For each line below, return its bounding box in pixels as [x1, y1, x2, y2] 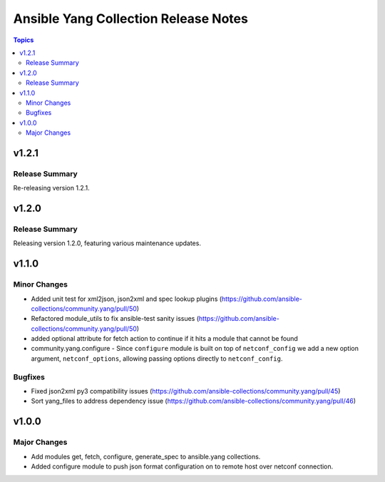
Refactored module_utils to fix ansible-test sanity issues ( [31, 314, 200, 323]
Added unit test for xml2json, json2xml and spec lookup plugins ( [31, 294, 222, 303]
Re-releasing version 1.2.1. [13, 184, 90, 193]
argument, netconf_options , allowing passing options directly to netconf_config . [31, 354, 283, 363]
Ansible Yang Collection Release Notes [13, 11, 249, 26]
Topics [13, 36, 34, 44]
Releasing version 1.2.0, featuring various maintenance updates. [13, 239, 201, 247]
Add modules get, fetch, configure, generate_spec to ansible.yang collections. [31, 452, 261, 461]
